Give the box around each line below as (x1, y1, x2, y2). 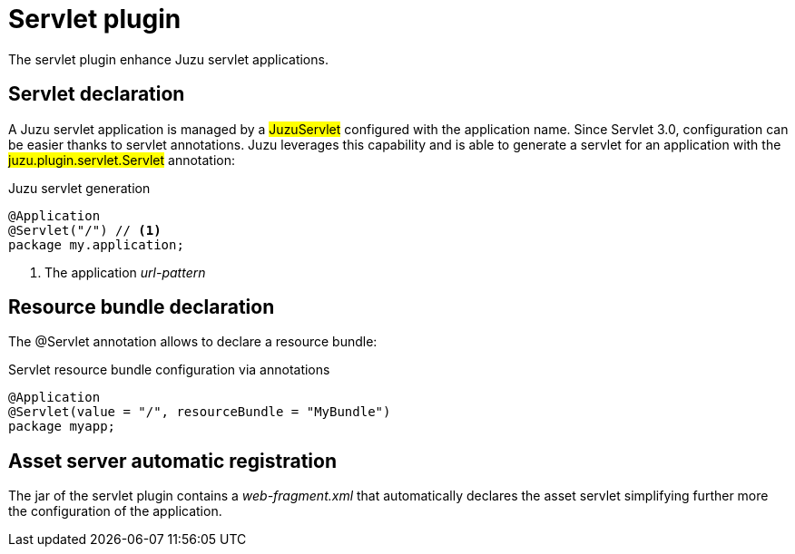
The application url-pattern (44, 264, 206, 280)
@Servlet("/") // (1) (8, 222, 162, 238)
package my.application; (8, 237, 184, 252)
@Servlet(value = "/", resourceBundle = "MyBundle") (8, 404, 391, 420)
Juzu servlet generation (8, 180, 151, 196)
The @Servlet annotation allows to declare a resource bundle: (8, 334, 378, 350)
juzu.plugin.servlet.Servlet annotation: (8, 151, 236, 168)
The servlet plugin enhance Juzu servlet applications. (8, 51, 329, 67)
